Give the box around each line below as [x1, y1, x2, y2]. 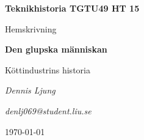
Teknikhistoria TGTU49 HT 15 [5, 2, 140, 14]
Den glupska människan [5, 43, 107, 56]
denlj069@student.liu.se [5, 104, 92, 117]
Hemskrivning [5, 22, 57, 35]
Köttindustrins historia [5, 63, 90, 76]
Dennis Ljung [5, 84, 56, 97]
